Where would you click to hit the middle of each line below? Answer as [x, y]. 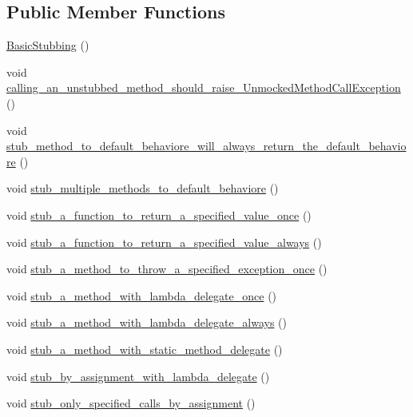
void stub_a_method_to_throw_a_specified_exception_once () [167, 269]
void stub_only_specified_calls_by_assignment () [131, 403]
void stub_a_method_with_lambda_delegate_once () [142, 295]
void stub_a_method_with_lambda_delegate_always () [147, 322]
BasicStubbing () [48, 45]
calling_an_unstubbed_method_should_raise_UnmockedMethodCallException [204, 87]
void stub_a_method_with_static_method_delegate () [145, 349]
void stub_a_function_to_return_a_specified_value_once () [159, 214]
